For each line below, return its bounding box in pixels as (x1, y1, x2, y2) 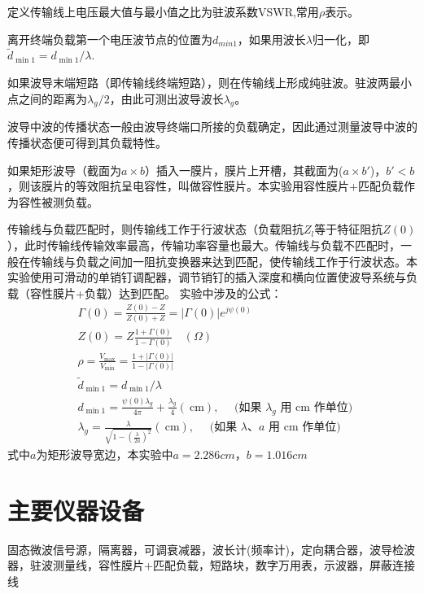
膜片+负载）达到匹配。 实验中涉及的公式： (52, 284, 282, 301)
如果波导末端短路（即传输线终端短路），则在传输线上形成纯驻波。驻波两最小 (7, 74, 412, 90)
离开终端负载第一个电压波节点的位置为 (7, 30, 212, 47)
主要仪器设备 (7, 493, 145, 526)
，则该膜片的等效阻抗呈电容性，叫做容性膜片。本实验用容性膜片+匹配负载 (7, 177, 404, 194)
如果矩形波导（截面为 (7, 161, 121, 178)
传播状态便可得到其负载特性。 (7, 133, 167, 151)
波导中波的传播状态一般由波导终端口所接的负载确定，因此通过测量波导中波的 (7, 118, 417, 135)
